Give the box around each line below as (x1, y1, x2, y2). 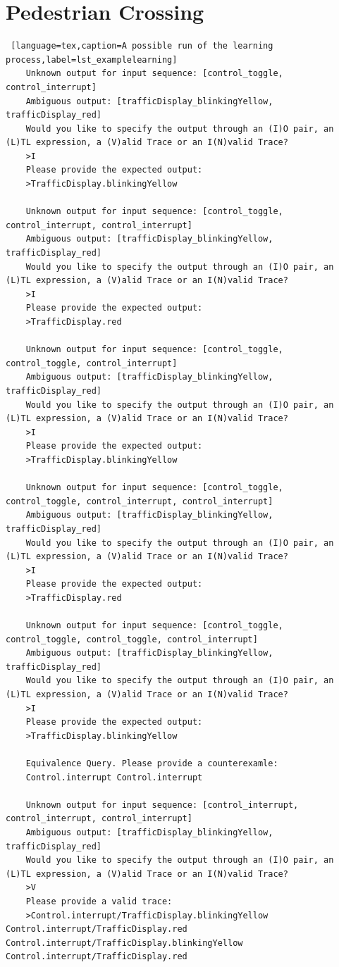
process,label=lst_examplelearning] (6, 54, 178, 65)
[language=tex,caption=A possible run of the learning (11, 41, 273, 51)
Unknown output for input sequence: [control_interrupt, (25, 799, 299, 810)
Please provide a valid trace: (25, 896, 173, 906)
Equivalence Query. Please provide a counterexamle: (25, 759, 278, 768)
